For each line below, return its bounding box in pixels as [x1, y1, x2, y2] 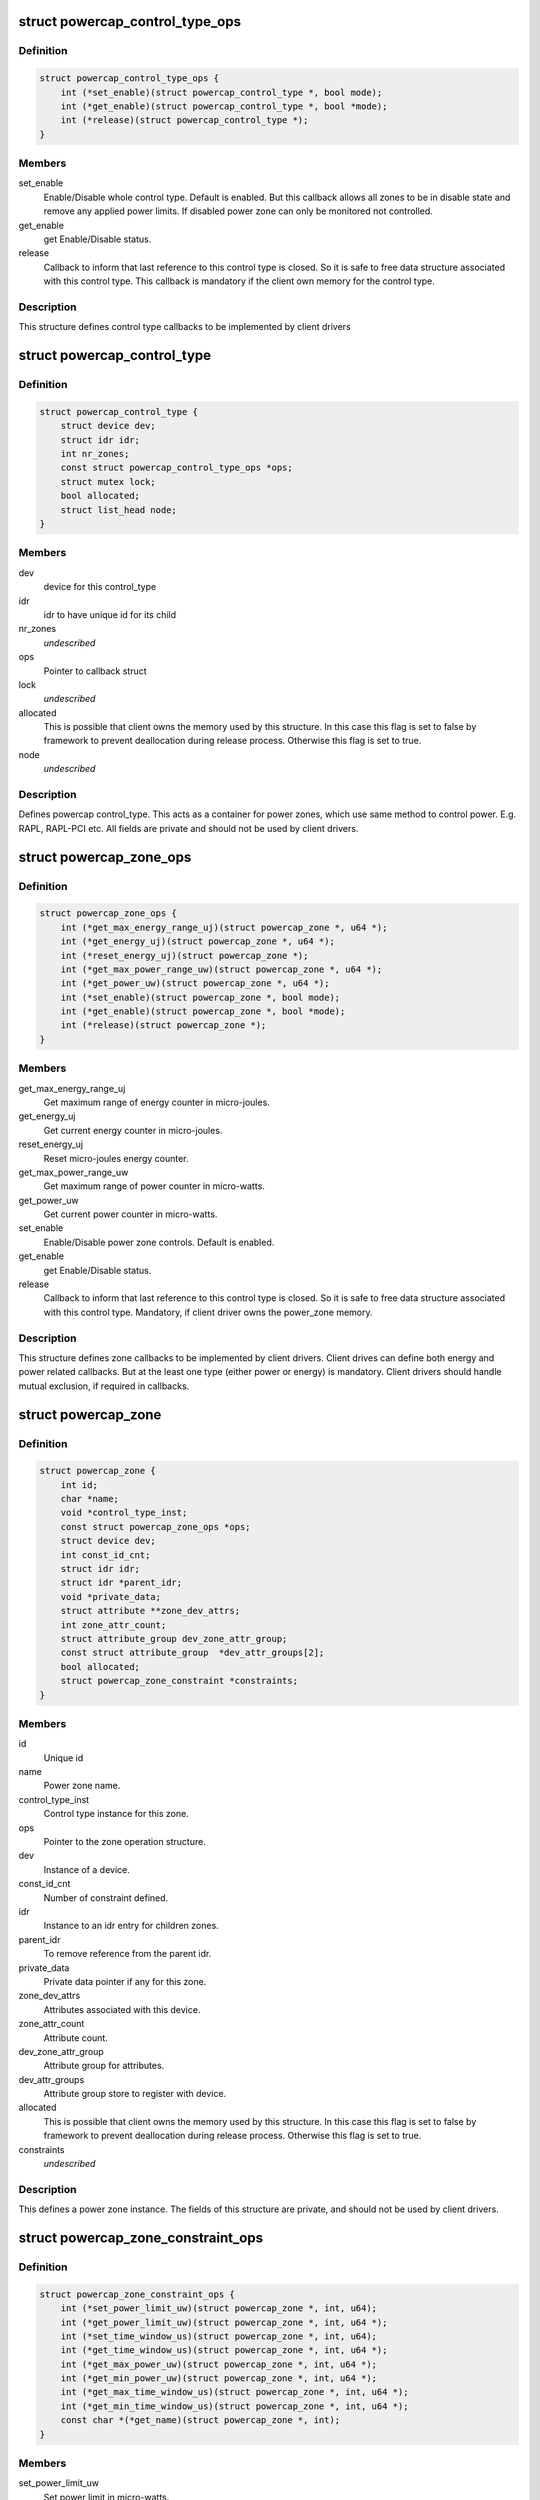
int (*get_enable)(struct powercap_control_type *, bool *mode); [60, 100, 388, 112]
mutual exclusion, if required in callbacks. [18, 1380, 190, 1392]
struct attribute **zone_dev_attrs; [60, 1605, 240, 1617]
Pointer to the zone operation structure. [43, 1836, 207, 1848]
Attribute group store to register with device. [43, 2088, 227, 2100]
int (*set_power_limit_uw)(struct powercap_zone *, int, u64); [60, 2303, 378, 2314]
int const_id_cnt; [60, 1549, 151, 1560]
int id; [60, 1479, 99, 1490]
